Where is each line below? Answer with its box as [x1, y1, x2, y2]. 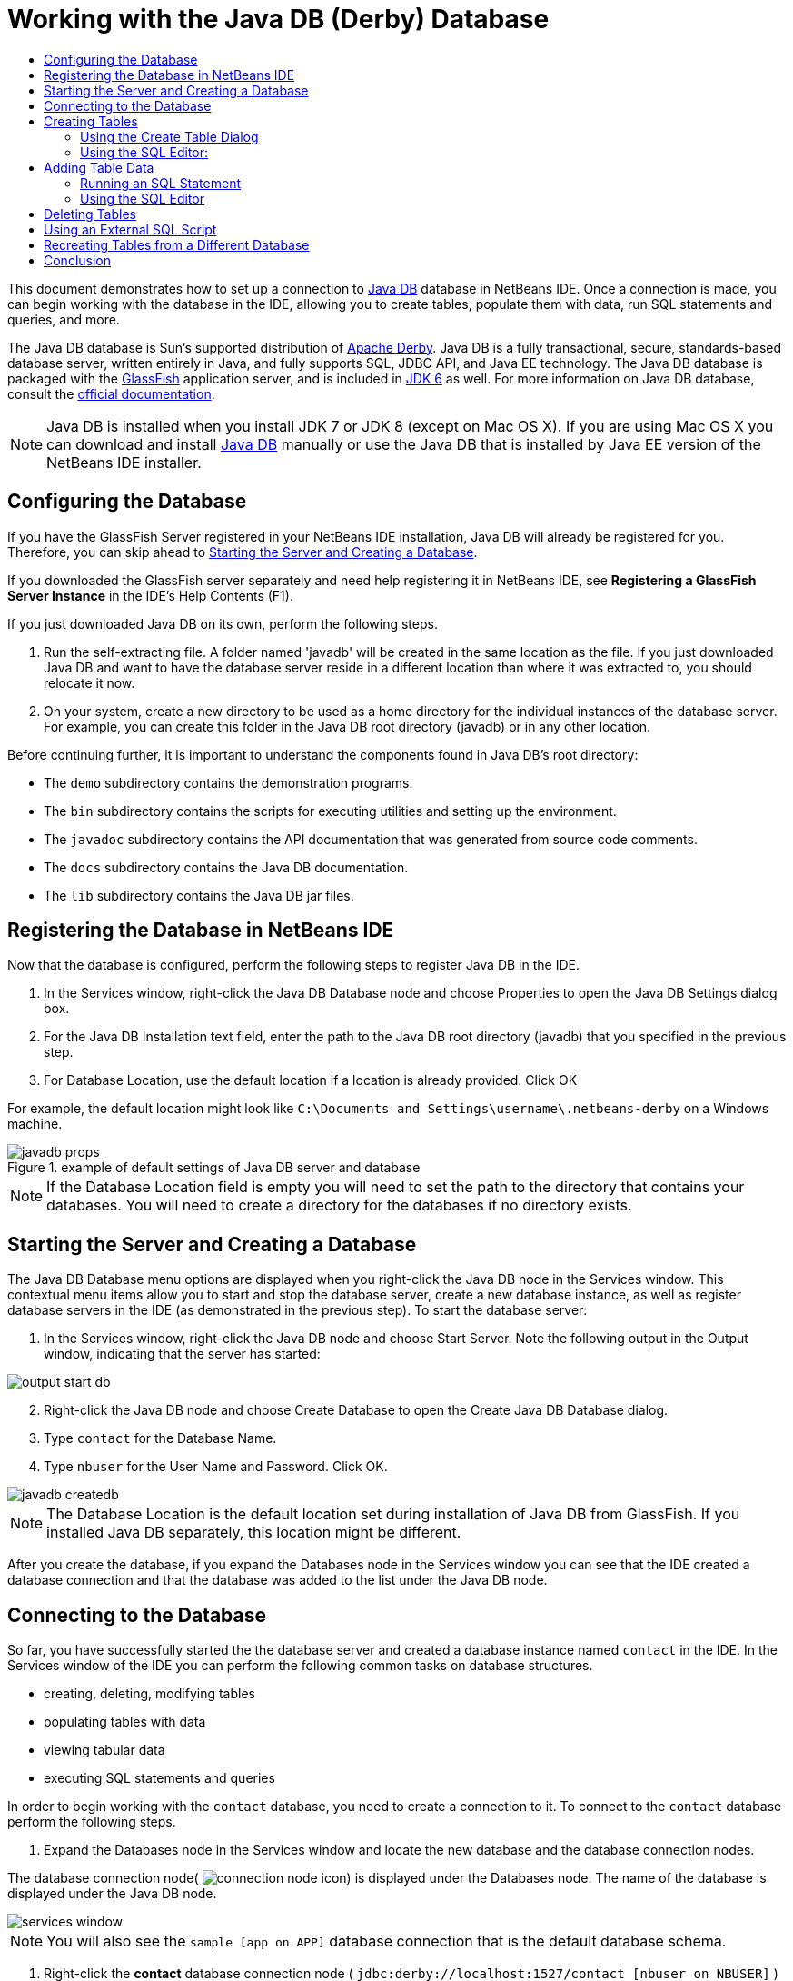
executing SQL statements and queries [44, 1770, 275, 1787]
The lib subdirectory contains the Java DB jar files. [44, 887, 354, 903]
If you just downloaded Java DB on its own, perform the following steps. [7, 615, 438, 632]
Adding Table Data [44, 159, 154, 175]
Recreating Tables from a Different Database [44, 236, 310, 253]
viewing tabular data [44, 1742, 165, 1758]
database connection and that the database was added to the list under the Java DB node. [7, 1572, 548, 1588]
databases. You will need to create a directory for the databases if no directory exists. [46, 1196, 632, 1215]
